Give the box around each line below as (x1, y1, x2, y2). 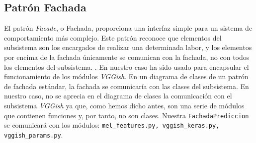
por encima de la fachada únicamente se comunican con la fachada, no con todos (4, 51, 250, 62)
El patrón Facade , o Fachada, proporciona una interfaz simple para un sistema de (4, 23, 253, 33)
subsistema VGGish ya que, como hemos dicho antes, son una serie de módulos (4, 100, 245, 110)
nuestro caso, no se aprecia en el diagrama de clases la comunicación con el (4, 91, 232, 101)
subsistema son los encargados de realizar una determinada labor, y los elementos (4, 42, 252, 52)
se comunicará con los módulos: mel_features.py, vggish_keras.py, (4, 120, 220, 130)
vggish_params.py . (4, 129, 63, 140)
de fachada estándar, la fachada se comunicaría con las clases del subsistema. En (4, 81, 249, 91)
